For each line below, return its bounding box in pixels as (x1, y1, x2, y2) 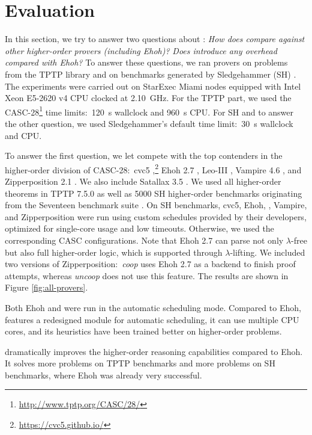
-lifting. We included (230, 245, 305, 258)
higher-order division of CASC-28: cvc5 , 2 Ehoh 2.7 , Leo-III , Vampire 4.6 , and (5, 161, 302, 176)
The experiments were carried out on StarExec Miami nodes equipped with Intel (5, 79, 301, 92)
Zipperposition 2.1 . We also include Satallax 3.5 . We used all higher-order (5, 174, 281, 187)
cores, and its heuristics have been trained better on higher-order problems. (5, 325, 282, 338)
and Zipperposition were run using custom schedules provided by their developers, (5, 210, 307, 223)
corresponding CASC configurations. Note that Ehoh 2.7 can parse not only (5, 233, 284, 246)
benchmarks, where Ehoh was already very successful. (5, 368, 202, 381)
